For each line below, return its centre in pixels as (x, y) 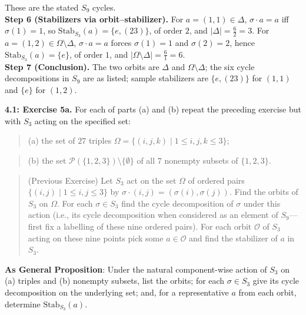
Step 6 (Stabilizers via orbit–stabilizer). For (94, 19)
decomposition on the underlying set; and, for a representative (117, 292)
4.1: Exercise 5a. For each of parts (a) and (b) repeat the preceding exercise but (153, 109)
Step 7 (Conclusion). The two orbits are (82, 66)
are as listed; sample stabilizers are (146, 78)
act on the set (152, 180)
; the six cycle (230, 66)
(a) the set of (51, 140)
